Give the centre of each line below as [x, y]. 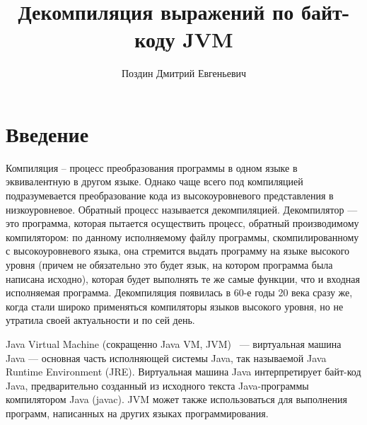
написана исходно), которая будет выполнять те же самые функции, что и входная [183, 278]
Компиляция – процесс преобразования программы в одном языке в [152, 167]
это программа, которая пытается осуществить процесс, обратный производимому [182, 223]
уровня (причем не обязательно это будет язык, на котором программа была [169, 264]
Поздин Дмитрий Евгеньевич [184, 73]
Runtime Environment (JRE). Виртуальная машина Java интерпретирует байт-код [183, 372]
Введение [47, 133]
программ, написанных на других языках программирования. [137, 413]
